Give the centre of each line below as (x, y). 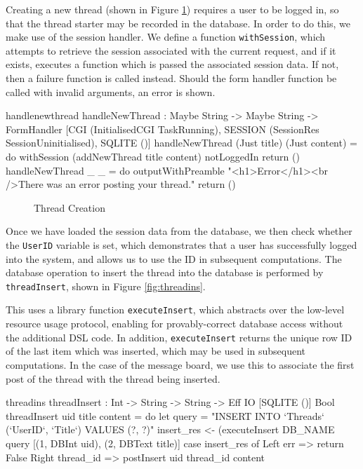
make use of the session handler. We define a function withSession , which (166, 37)
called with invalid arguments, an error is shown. (111, 91)
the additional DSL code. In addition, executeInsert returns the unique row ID (179, 337)
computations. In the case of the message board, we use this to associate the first (180, 364)
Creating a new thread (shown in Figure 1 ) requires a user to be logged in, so (172, 9)
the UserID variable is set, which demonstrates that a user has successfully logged (181, 244)
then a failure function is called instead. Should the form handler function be (171, 78)
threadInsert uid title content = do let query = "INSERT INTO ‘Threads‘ (165, 415)
